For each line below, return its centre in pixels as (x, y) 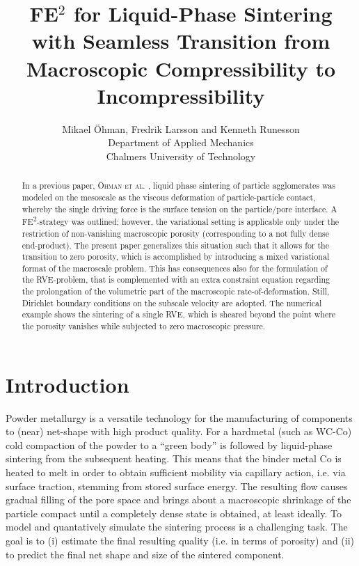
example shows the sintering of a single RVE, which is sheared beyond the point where (179, 314)
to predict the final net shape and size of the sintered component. (145, 554)
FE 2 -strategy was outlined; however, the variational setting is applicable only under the (181, 221)
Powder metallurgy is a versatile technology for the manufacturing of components (179, 417)
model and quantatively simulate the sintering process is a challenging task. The (177, 527)
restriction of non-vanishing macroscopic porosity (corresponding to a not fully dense (176, 233)
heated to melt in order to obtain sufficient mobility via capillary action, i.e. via (176, 472)
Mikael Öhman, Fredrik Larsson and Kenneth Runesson (181, 128)
